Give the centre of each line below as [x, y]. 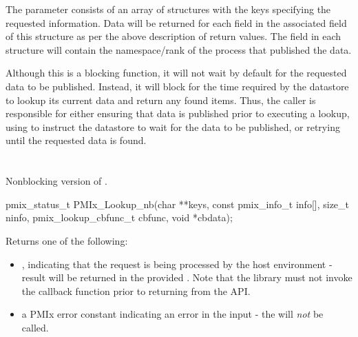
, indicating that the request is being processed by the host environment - [177, 264]
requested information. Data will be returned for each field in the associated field [176, 22]
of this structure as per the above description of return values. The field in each [173, 36]
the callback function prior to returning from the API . [136, 290]
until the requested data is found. [76, 140]
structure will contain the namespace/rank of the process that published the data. [179, 49]
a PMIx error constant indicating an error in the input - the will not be [172, 314]
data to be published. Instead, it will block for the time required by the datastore [177, 86]
